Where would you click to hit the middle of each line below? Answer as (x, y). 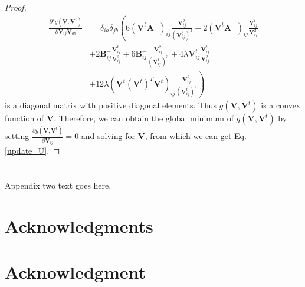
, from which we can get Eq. (196, 136)
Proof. (16, 7)
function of (24, 118)
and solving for (108, 136)
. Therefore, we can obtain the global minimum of (143, 118)
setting (17, 136)
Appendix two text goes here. (58, 185)
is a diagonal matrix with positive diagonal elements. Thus (111, 105)
